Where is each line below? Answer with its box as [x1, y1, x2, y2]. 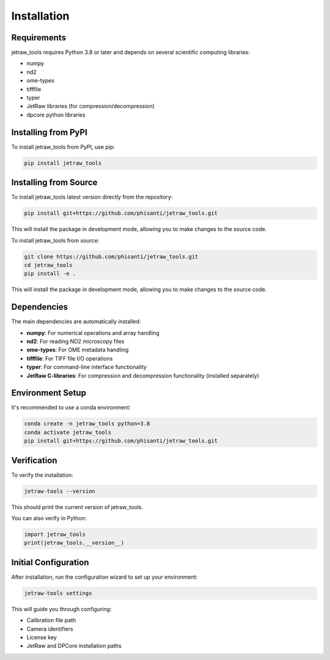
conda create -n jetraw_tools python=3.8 [24, 420, 150, 427]
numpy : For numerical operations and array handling [26, 329, 160, 336]
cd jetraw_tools [24, 262, 73, 268]
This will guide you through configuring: [11, 605, 112, 612]
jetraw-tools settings [24, 590, 92, 596]
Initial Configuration [11, 557, 89, 568]
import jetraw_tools [24, 531, 86, 538]
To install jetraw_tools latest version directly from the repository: [11, 193, 173, 201]
